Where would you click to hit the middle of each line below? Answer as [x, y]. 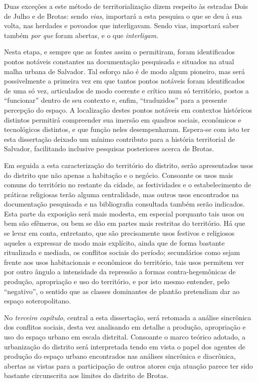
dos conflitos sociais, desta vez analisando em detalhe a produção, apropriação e [125, 327]
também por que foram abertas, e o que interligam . [81, 35]
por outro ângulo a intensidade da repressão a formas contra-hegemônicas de [120, 272]
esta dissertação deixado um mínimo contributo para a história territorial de [120, 139]
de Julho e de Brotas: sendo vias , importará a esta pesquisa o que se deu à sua [123, 16]
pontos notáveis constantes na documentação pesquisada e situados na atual [119, 61]
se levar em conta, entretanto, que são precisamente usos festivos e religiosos [119, 233]
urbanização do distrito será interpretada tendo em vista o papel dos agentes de [125, 346]
